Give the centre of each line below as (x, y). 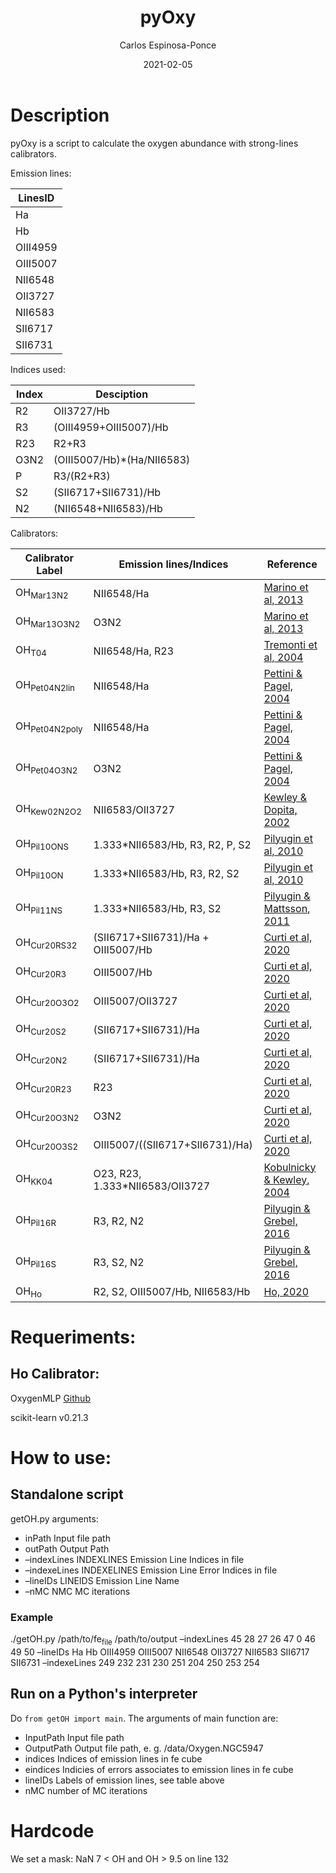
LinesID (36, 198)
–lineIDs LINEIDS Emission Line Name (102, 1580)
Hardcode (52, 1830)
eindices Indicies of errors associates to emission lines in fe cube (159, 1769)
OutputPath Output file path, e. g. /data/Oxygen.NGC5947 (144, 1748)
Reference (292, 564)
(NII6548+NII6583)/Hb (108, 508)
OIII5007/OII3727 (135, 1001)
